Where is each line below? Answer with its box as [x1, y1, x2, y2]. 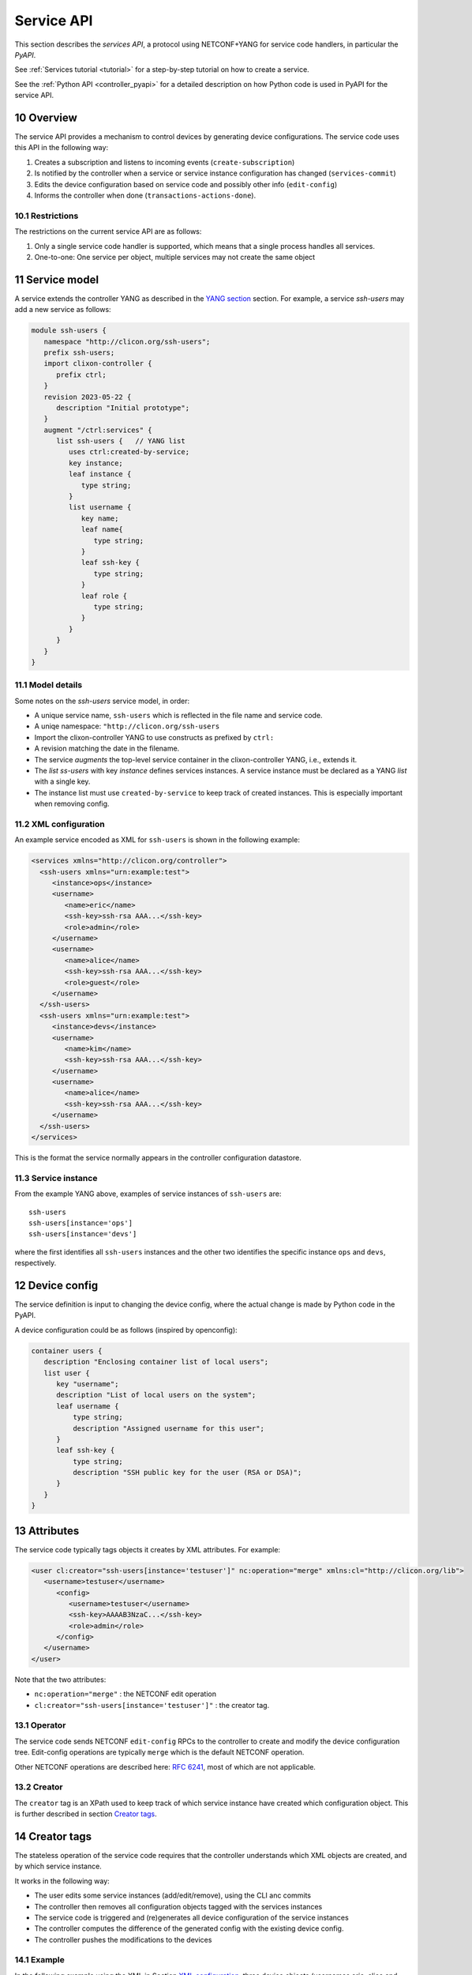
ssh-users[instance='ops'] [28, 1218, 133, 1228]
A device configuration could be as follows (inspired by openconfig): [14, 1325, 238, 1334]
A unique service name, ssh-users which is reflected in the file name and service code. [34, 711, 323, 720]
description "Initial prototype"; [56, 403, 189, 412]
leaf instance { [68, 470, 132, 479]
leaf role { [81, 591, 128, 600]
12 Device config [14, 1278, 99, 1292]
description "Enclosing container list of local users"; [43, 1357, 269, 1367]
